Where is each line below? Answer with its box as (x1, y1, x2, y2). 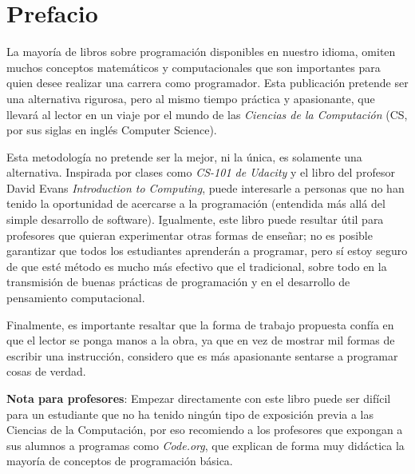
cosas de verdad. (6, 363, 86, 380)
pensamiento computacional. (6, 289, 145, 306)
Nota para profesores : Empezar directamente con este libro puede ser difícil (6, 390, 391, 406)
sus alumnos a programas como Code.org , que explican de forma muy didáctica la (6, 436, 405, 453)
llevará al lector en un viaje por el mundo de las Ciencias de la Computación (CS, (6, 106, 408, 122)
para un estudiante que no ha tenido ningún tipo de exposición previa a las (6, 405, 374, 422)
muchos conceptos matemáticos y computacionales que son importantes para (6, 58, 381, 75)
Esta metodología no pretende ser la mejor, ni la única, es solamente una (6, 148, 362, 165)
